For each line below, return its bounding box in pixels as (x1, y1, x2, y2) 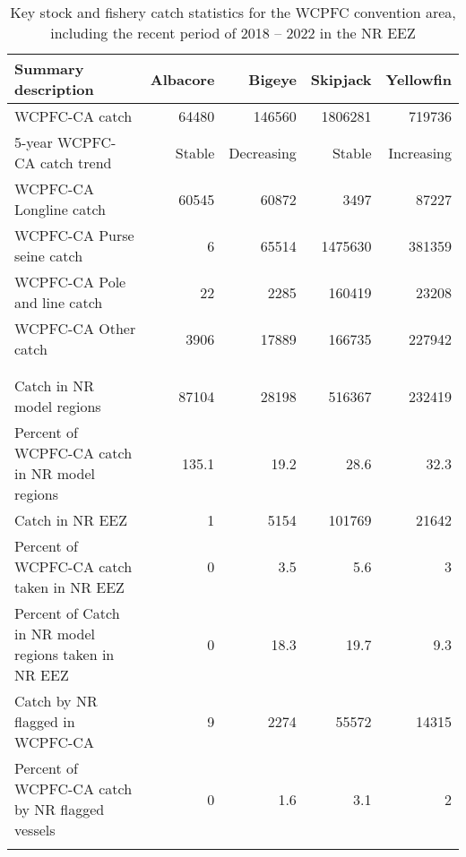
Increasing (388, 141, 452, 163)
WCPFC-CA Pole (14, 271, 126, 292)
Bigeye (248, 68, 297, 90)
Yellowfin (385, 68, 452, 90)
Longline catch (14, 199, 107, 219)
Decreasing (229, 141, 297, 163)
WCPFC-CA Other (14, 318, 136, 339)
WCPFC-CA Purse (14, 225, 134, 245)
